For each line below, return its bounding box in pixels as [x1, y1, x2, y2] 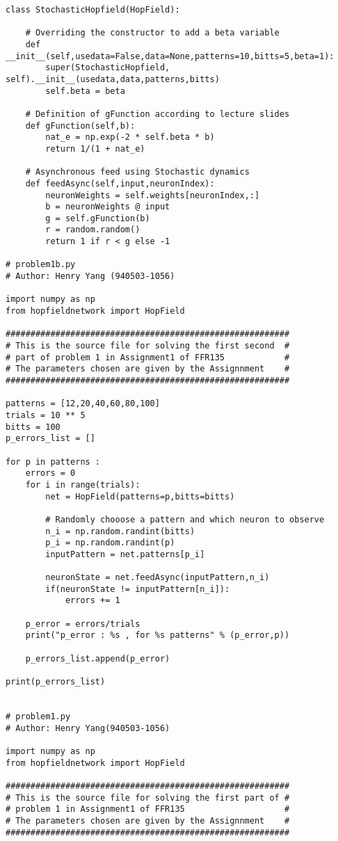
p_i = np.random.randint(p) [45, 538, 175, 548]
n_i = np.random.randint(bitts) [45, 526, 195, 536]
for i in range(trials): [25, 479, 140, 490]
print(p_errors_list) [6, 677, 106, 687]
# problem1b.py [6, 259, 76, 270]
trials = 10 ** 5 [6, 410, 86, 420]
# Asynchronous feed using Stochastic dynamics [25, 167, 250, 177]
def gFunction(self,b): [25, 120, 136, 131]
